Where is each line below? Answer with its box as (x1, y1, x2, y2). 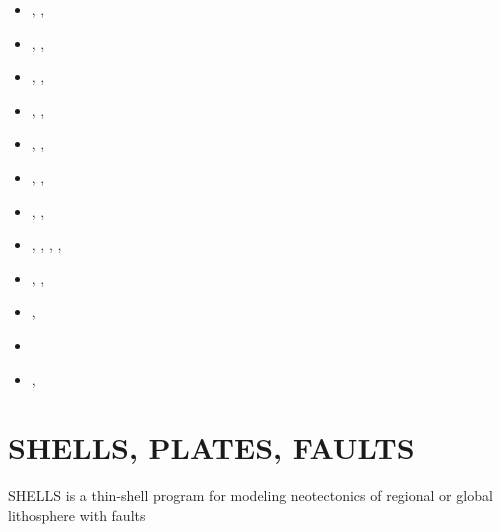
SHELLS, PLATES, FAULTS (8, 427, 415, 468)
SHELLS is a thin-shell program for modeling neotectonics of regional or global (8, 485, 493, 506)
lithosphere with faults (8, 504, 146, 525)
